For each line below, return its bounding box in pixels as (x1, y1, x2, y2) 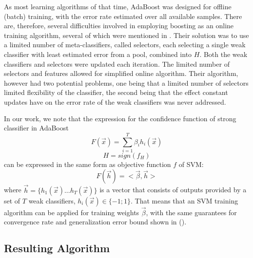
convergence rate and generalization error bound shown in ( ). (4, 217, 187, 227)
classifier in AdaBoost (4, 123, 69, 133)
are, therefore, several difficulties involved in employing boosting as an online (4, 20, 234, 31)
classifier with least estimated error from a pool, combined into (4, 49, 192, 59)
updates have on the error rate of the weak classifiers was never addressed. (4, 96, 226, 107)
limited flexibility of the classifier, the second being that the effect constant (4, 87, 228, 97)
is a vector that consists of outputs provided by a (99, 184, 247, 195)
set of (4, 195, 20, 205)
